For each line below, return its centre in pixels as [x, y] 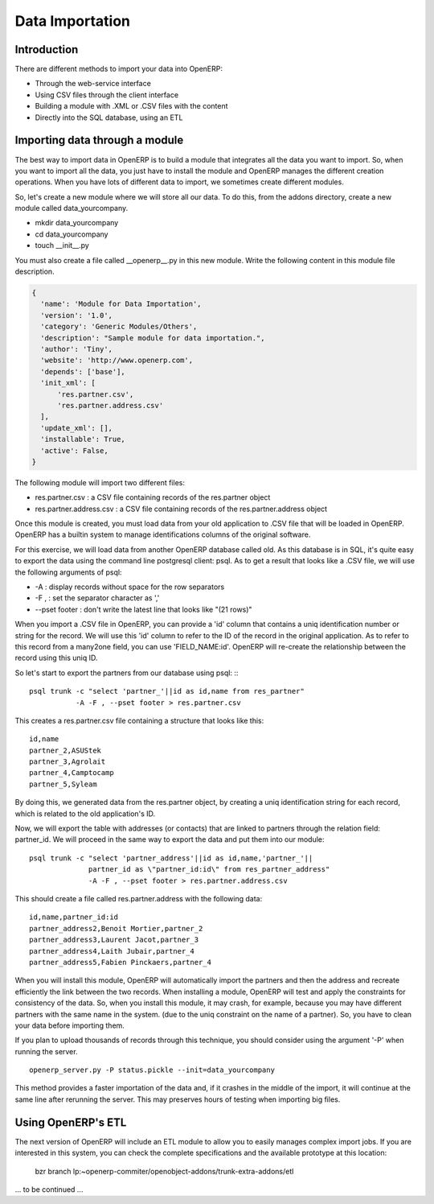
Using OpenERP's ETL [71, 1122]
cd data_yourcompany [72, 234]
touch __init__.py [62, 245]
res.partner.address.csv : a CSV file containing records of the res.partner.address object [181, 509]
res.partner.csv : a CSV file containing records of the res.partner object [153, 497]
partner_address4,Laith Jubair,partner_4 [112, 951]
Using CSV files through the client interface [107, 95]
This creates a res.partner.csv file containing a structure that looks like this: [139, 720]
